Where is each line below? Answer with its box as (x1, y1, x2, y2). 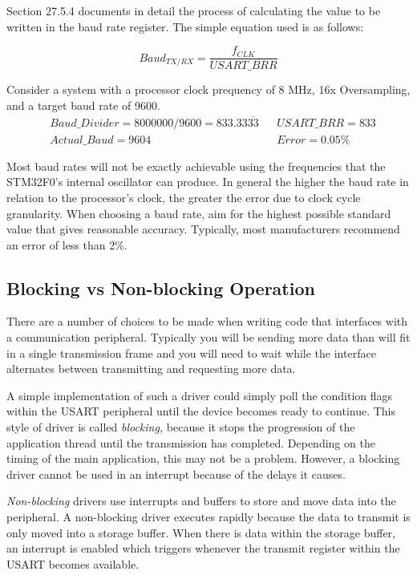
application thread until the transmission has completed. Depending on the (6, 434, 375, 451)
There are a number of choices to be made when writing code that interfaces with (6, 313, 408, 330)
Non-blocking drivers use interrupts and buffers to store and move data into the (6, 492, 396, 509)
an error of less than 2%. (6, 236, 128, 253)
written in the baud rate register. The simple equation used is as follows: (6, 18, 364, 34)
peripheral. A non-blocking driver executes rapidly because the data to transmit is (6, 508, 411, 525)
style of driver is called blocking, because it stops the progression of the (6, 419, 355, 435)
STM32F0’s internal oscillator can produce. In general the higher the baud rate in (6, 173, 409, 190)
